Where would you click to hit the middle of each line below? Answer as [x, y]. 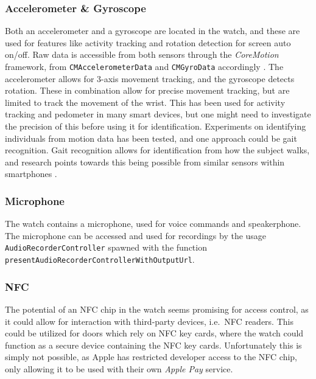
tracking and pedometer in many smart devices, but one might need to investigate [158, 114]
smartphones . [31, 174]
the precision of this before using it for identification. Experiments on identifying [156, 126]
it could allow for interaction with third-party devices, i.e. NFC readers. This [149, 321]
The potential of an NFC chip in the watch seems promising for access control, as [157, 309]
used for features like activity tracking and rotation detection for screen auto [148, 42]
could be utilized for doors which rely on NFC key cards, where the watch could [154, 333]
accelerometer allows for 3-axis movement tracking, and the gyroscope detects [150, 78]
